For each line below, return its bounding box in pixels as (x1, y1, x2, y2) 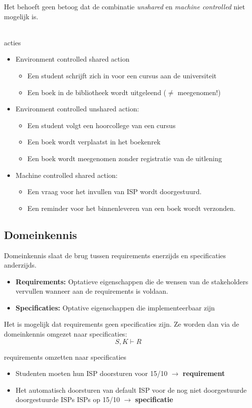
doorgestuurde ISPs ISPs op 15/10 (15, 394, 120, 405)
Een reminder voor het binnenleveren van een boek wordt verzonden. (27, 203, 236, 213)
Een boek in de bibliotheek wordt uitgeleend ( (27, 87, 167, 97)
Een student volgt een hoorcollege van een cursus (27, 120, 176, 130)
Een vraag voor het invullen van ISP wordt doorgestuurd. (27, 186, 202, 197)
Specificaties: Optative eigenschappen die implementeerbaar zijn (15, 302, 215, 312)
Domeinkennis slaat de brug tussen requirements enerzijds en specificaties (4, 250, 226, 260)
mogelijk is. (4, 11, 38, 21)
